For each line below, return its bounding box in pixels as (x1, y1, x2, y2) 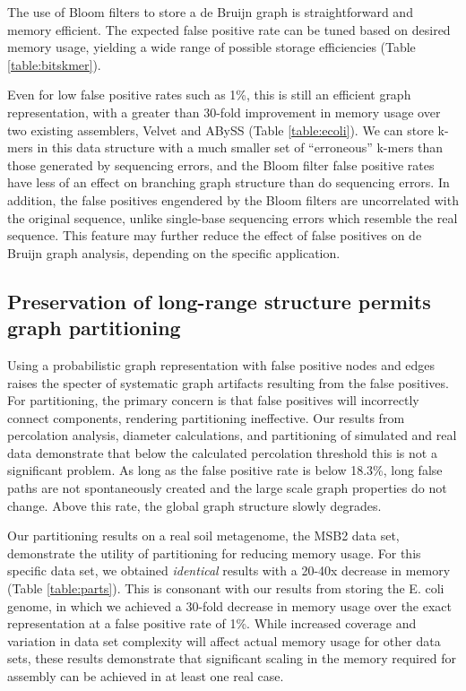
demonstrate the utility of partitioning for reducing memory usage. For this (7, 543, 421, 562)
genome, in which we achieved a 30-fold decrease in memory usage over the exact (7, 596, 453, 615)
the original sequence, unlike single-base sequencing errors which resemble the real (7, 208, 458, 227)
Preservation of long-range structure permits (7, 287, 431, 315)
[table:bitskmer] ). (7, 55, 101, 73)
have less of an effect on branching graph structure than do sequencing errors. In (7, 173, 450, 192)
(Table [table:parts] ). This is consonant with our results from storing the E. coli (7, 579, 444, 598)
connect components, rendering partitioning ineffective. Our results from (7, 408, 405, 427)
